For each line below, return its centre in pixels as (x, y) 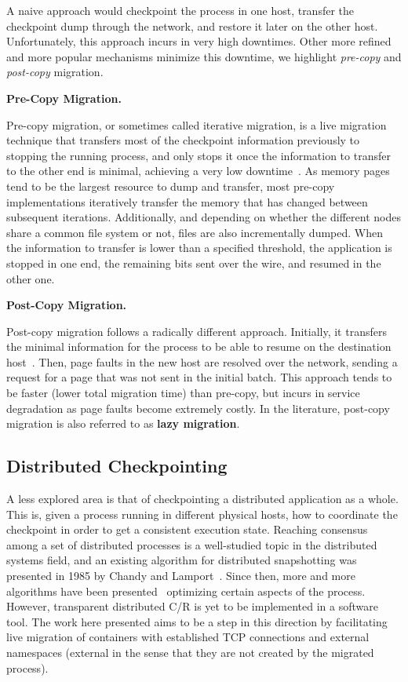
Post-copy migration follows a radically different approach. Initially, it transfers (197, 331)
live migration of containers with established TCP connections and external (188, 637)
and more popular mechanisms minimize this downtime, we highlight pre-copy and (204, 56)
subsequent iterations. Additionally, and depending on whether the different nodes (204, 217)
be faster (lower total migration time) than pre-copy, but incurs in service (183, 393)
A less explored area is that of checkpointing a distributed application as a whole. (202, 499)
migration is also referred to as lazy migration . (123, 423)
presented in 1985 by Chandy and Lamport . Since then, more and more (181, 576)
